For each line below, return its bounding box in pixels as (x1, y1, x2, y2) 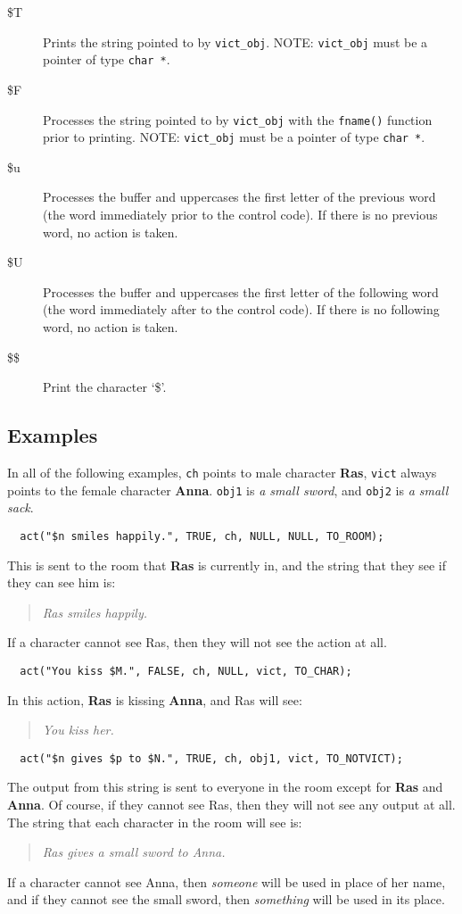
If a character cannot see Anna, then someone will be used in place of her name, (7, 872, 446, 891)
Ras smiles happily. (42, 602, 148, 621)
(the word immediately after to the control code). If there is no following (43, 300, 440, 319)
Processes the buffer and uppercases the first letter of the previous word (43, 187, 436, 206)
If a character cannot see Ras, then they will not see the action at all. (7, 633, 387, 652)
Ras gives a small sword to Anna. (42, 843, 226, 861)
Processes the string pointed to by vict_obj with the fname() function (43, 110, 433, 129)
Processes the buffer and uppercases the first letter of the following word (43, 282, 439, 301)
